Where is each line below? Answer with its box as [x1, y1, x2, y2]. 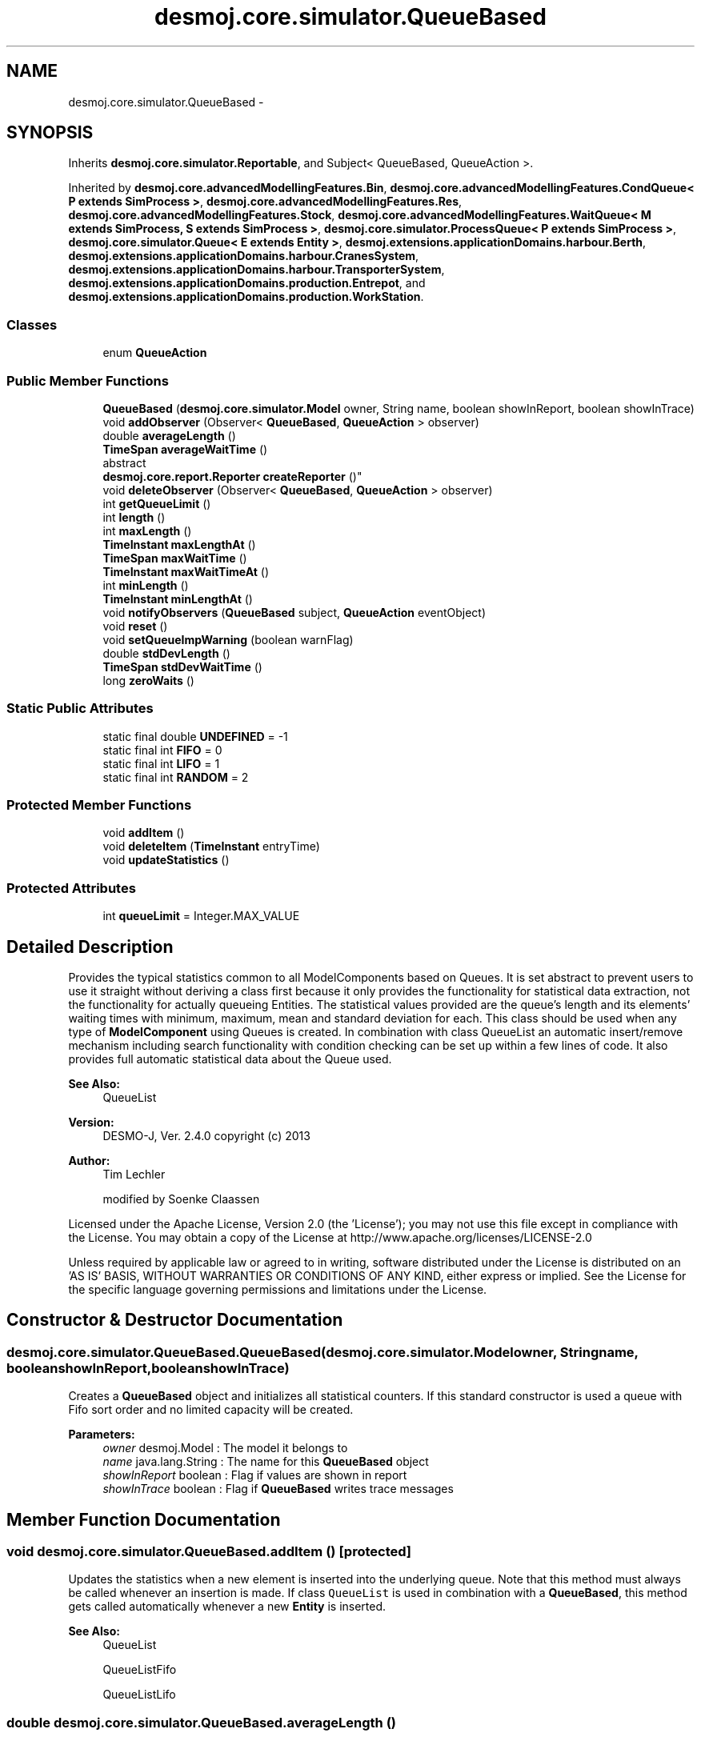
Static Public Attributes [6, 700, 154, 717]
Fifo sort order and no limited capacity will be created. [68, 1403, 354, 1417]
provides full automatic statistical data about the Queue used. [68, 1052, 392, 1067]
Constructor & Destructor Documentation [6, 1310, 343, 1331]
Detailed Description [6, 936, 174, 957]
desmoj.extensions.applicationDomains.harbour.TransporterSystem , [68, 262, 445, 277]
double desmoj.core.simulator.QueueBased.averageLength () [6, 1714, 397, 1731]
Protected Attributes [6, 879, 136, 896]
